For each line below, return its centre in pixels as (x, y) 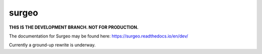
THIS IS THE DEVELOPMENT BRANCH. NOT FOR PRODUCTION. (74, 27)
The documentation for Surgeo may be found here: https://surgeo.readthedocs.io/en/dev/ (99, 36)
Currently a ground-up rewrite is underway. (52, 45)
